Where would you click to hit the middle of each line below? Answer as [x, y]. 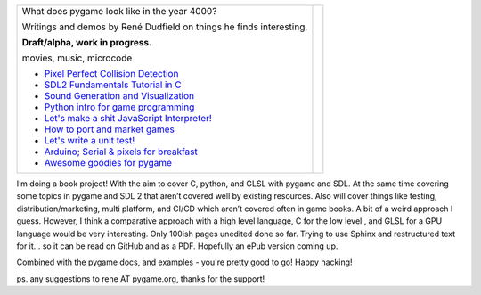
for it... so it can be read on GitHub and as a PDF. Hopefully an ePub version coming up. [177, 246]
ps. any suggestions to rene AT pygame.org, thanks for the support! [141, 279]
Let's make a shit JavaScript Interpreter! [128, 118]
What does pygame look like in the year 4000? [119, 11]
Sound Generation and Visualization [119, 96]
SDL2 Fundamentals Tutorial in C [113, 85]
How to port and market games [110, 129]
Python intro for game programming [119, 107]
